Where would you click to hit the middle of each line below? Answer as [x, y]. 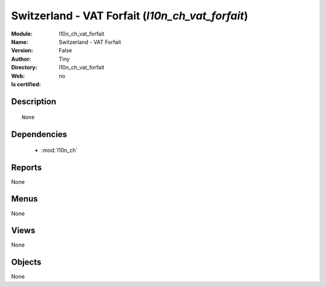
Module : [22, 34]
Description [34, 102]
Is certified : [26, 84]
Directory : [24, 68]
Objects [26, 262]
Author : [21, 59]
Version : [22, 51]
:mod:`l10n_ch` [59, 150]
